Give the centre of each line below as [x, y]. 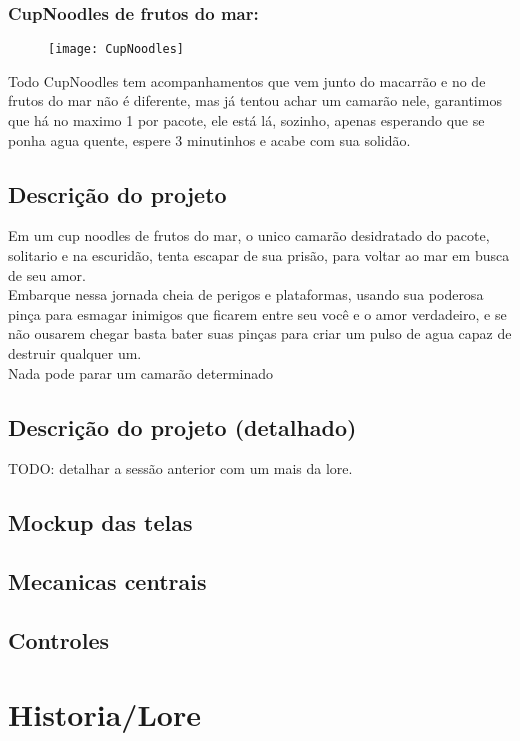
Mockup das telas [100, 522]
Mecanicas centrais [107, 581]
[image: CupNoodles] [116, 49]
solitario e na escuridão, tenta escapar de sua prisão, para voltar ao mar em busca [259, 255]
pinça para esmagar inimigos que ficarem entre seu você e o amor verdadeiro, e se [257, 313]
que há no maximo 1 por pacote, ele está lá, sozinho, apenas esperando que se [246, 120]
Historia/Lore [104, 713]
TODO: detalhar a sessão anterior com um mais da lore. [180, 468]
